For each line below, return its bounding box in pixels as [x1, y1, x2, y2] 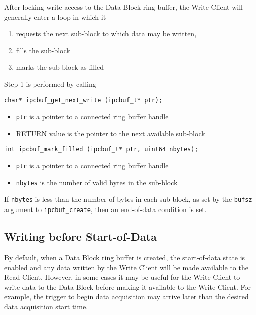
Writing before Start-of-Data [4, 229, 157, 244]
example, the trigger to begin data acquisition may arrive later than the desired [4, 291, 249, 302]
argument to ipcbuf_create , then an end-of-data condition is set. [4, 204, 207, 215]
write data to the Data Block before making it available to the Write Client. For [4, 281, 251, 292]
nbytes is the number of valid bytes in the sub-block [16, 177, 178, 187]
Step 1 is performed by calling [4, 78, 96, 89]
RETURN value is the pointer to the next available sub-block [16, 128, 205, 138]
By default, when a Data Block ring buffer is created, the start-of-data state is [4, 252, 245, 262]
